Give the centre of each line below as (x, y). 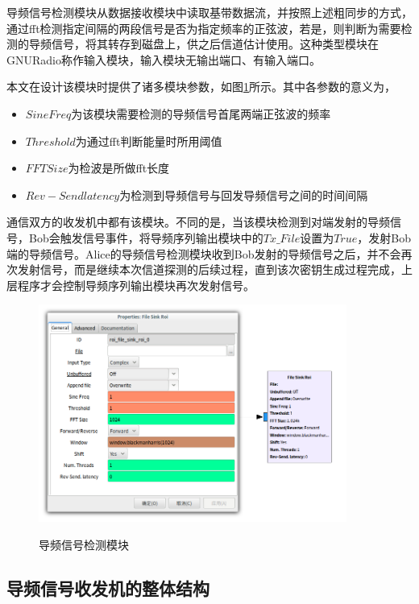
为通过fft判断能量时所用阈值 (149, 141)
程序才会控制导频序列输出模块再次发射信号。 (136, 285)
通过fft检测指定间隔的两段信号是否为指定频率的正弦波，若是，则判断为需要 (204, 28)
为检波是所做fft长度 (119, 168)
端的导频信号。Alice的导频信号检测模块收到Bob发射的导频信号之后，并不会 (204, 253)
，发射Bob (384, 237)
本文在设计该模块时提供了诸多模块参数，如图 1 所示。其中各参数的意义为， (201, 87)
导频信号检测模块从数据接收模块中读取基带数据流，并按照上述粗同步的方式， (209, 12)
